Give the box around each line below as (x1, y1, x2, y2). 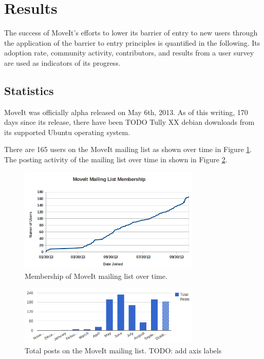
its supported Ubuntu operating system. (4, 126, 130, 137)
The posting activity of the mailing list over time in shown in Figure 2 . (4, 154, 228, 165)
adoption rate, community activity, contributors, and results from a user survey (4, 47, 254, 58)
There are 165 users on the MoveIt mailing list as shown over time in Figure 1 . (4, 144, 252, 155)
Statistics (4, 82, 54, 98)
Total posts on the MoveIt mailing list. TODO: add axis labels (25, 345, 222, 355)
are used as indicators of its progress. (4, 57, 121, 68)
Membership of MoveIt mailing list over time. (25, 270, 167, 281)
